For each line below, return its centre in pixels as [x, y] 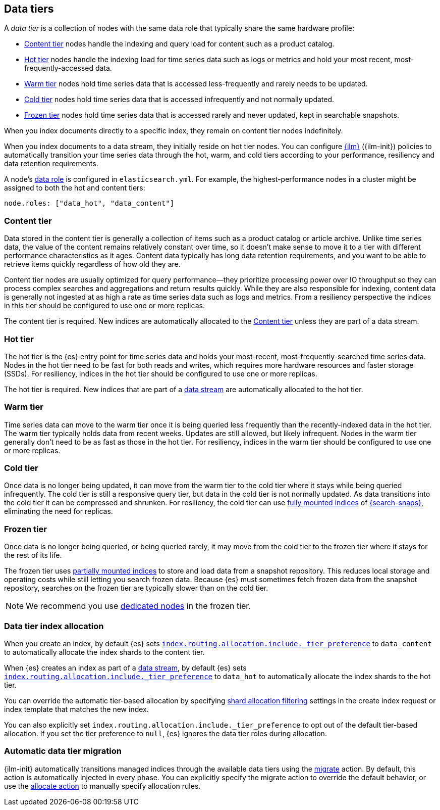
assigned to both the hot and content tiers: [75, 188]
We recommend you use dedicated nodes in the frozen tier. [138, 606]
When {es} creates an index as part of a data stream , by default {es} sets [125, 668]
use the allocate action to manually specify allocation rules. [102, 786]
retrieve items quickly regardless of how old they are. [92, 264]
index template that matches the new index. [76, 709]
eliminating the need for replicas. [59, 511]
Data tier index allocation [54, 626]
